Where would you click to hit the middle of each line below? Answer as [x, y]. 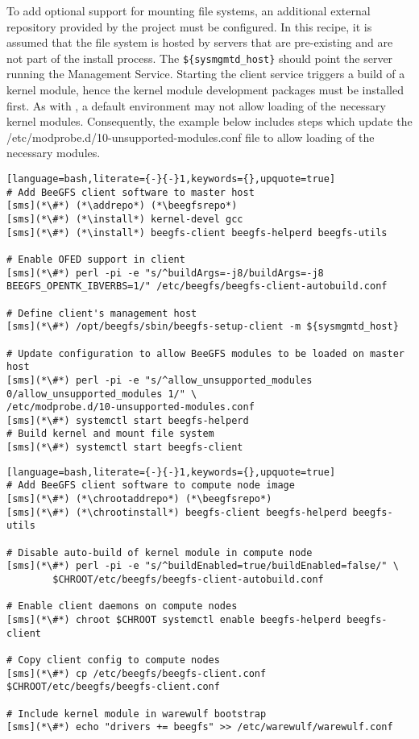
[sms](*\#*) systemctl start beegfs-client [125, 448]
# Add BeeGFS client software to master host [131, 192]
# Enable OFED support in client [96, 259]
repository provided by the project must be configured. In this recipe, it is [189, 26]
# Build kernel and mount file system [110, 434]
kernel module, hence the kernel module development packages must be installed [205, 90]
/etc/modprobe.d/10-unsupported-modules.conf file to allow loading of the [191, 137]
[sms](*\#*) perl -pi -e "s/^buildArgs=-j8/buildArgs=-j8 [165, 273]
